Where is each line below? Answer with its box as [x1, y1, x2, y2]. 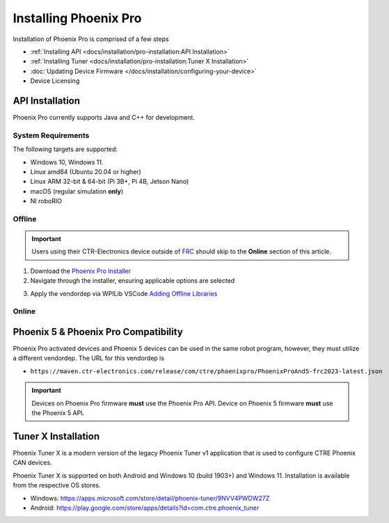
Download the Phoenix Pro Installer [30, 267, 132, 275]
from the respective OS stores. [13, 481, 101, 490]
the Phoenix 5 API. [31, 409, 85, 417]
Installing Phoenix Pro [13, 10, 142, 26]
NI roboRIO [30, 197, 63, 205]
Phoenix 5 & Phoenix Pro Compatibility [13, 326, 184, 338]
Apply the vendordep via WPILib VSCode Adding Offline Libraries [30, 289, 218, 297]
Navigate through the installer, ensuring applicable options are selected [30, 276, 235, 285]
